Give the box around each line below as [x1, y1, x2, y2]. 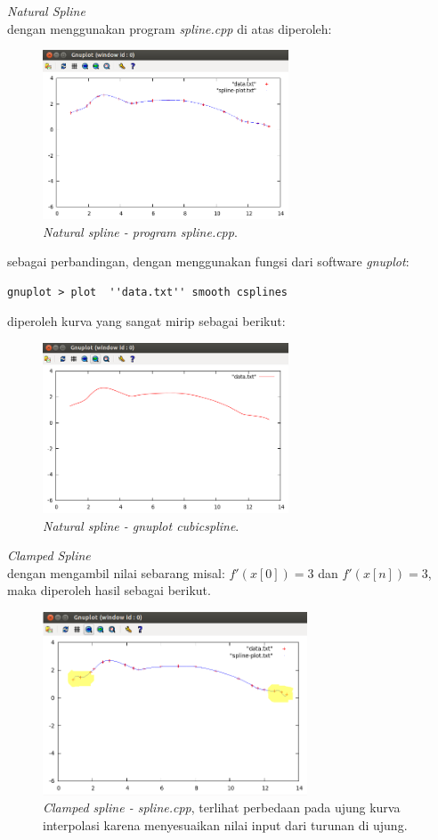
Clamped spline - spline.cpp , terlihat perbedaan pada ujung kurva [43, 798, 401, 817]
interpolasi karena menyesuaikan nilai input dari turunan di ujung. [43, 816, 408, 834]
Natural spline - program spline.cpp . [43, 222, 238, 241]
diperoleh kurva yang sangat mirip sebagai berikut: [7, 312, 286, 330]
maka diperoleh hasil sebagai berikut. [7, 581, 211, 599]
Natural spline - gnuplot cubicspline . [43, 516, 239, 534]
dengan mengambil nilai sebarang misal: [7, 563, 225, 582]
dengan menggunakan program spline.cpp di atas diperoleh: [7, 19, 332, 37]
